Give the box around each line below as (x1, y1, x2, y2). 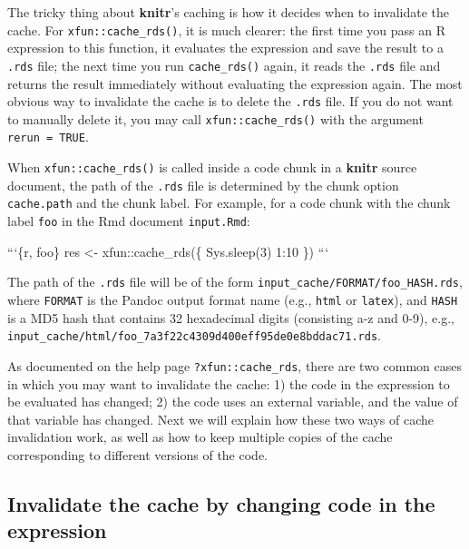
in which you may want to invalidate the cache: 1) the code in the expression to (7, 374, 450, 393)
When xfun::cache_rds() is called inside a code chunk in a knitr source (7, 158, 417, 177)
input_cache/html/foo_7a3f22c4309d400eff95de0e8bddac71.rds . (7, 326, 381, 345)
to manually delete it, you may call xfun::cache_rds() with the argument (7, 109, 424, 128)
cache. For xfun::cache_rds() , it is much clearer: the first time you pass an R (7, 20, 446, 39)
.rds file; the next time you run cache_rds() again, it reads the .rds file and (7, 55, 441, 74)
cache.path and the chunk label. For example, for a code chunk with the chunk (7, 193, 451, 212)
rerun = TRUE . (7, 127, 89, 146)
